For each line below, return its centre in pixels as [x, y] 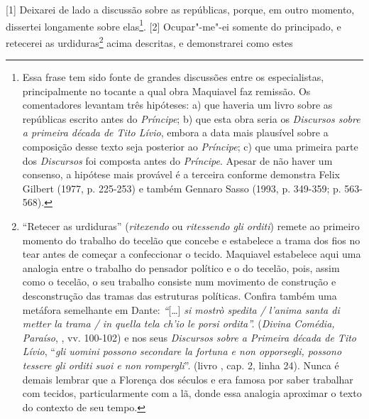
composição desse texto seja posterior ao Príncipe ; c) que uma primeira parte [190, 147]
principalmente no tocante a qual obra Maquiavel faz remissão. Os [166, 91]
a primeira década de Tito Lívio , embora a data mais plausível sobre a [175, 132]
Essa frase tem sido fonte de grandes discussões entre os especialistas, [173, 77]
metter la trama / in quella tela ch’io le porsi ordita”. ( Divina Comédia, [178, 323]
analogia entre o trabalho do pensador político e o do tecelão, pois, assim [181, 267]
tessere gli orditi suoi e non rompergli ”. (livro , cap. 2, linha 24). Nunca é [181, 365]
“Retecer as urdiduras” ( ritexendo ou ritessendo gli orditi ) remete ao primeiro [191, 226]
